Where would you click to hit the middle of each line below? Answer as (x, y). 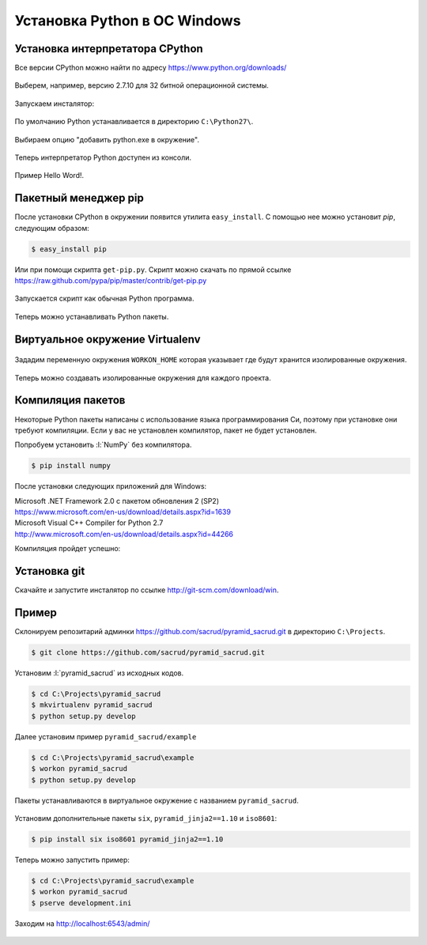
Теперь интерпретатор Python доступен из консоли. (103, 157)
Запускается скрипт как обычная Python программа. (104, 299)
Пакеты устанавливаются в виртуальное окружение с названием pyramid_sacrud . (157, 800)
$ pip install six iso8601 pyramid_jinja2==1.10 (127, 839)
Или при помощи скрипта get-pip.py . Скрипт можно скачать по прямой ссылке (153, 270)
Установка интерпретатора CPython (109, 49)
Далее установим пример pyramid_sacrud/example (106, 736)
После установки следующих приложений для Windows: (111, 486)
